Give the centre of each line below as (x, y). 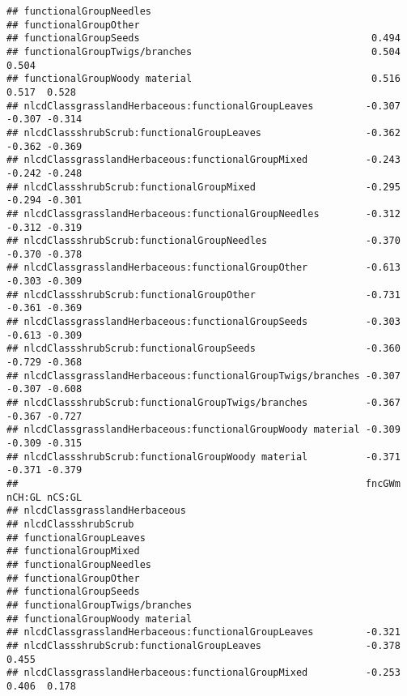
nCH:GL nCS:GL (45, 497)
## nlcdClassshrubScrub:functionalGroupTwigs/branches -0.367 (203, 403)
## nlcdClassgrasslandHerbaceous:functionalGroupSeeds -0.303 (203, 322)
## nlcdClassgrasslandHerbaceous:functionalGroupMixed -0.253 (203, 673)
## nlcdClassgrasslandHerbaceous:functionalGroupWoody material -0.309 (203, 430)
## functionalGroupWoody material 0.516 (203, 79)
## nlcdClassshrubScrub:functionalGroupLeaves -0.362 (203, 132)
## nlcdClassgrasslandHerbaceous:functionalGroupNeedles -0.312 (203, 213)
